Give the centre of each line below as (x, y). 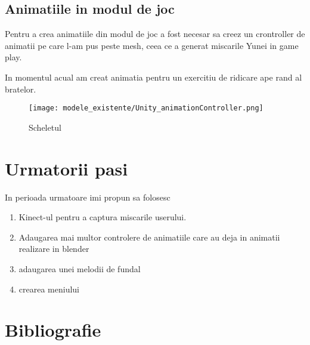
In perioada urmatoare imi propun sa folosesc (88, 197)
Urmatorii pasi (66, 168)
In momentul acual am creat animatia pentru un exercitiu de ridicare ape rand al (154, 77)
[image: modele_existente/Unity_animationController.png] (146, 108)
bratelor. (21, 89)
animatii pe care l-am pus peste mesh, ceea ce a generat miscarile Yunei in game (152, 45)
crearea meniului (49, 289)
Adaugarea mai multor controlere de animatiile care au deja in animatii (149, 237)
